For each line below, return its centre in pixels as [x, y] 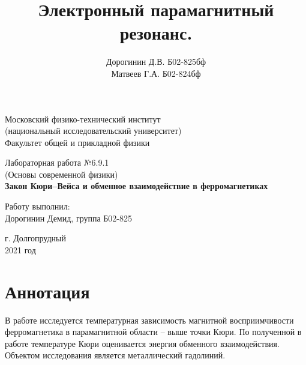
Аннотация [47, 291]
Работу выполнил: [37, 206]
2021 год [20, 249]
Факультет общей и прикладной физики [77, 142]
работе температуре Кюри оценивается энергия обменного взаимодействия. [142, 343]
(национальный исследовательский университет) [93, 131]
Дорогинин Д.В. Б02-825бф [156, 62]
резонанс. [156, 33]
